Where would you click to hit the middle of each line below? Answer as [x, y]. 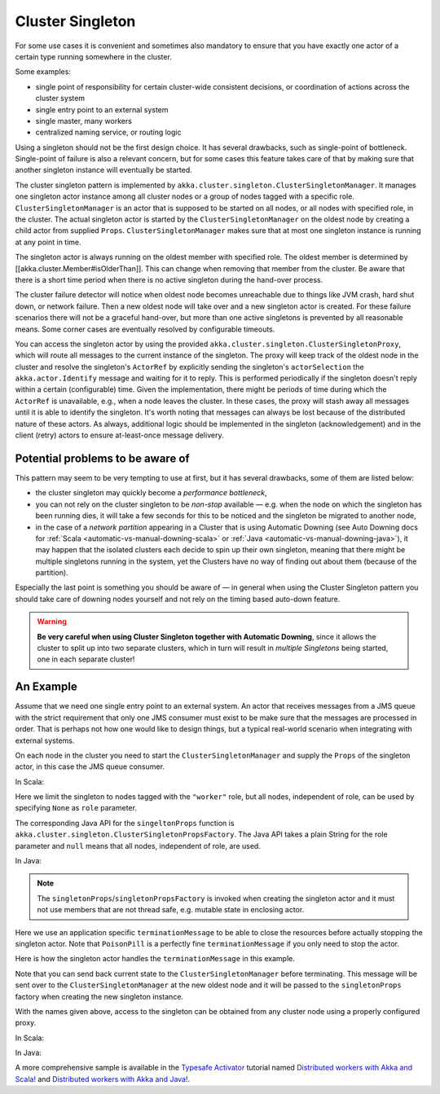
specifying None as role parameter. [76, 808]
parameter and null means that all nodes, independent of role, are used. [138, 846]
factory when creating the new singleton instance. [99, 996]
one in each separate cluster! [86, 659]
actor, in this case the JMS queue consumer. [90, 767]
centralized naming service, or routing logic [108, 132]
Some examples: [43, 72]
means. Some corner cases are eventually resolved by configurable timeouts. [145, 329]
